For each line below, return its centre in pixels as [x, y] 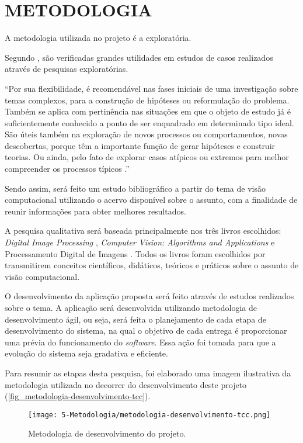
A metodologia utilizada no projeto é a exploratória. [98, 38]
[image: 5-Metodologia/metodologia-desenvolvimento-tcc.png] [149, 415]
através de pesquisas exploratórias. [67, 69]
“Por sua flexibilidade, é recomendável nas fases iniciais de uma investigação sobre [151, 88]
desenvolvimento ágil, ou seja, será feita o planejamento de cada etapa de [135, 319]
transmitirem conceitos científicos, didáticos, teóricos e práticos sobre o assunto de [152, 265]
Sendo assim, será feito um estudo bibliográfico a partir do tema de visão [135, 188]
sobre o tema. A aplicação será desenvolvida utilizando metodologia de [131, 307]
